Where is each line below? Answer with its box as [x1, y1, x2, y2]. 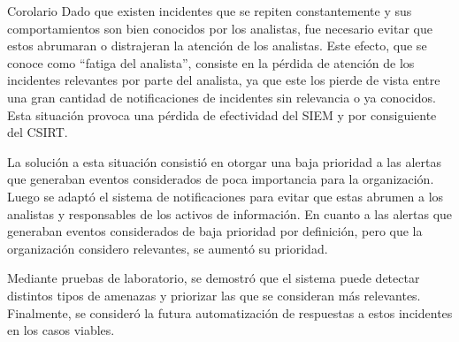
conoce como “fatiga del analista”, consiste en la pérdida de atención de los [7, 53, 415, 72]
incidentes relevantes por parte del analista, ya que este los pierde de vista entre [7, 71, 440, 89]
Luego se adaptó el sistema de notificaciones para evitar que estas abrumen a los [7, 186, 444, 205]
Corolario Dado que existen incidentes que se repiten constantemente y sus [7, 2, 412, 19]
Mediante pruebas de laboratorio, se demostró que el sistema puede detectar [7, 269, 420, 287]
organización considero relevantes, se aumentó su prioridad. [7, 239, 328, 257]
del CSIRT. [7, 123, 68, 141]
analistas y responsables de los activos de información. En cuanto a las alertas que [7, 204, 453, 223]
